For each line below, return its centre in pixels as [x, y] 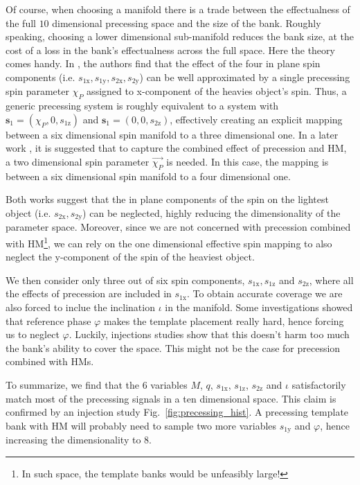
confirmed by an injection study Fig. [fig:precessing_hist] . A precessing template [177, 412]
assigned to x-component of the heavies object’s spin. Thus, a [217, 91]
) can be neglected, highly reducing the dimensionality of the [211, 212]
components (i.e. [40, 77]
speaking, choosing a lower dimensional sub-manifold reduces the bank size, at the [180, 36]
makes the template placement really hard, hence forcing [224, 320]
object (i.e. [28, 212]
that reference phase [48, 320]
